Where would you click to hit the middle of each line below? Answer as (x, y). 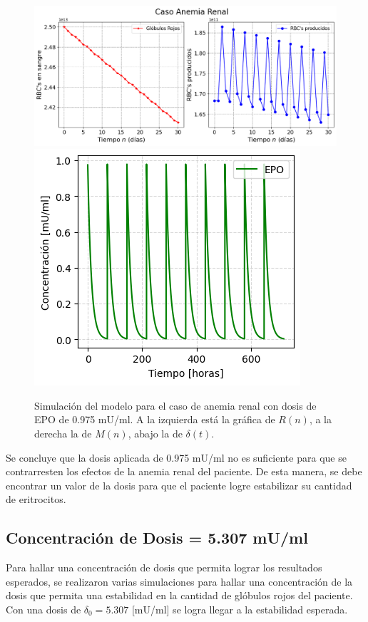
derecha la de (63, 434)
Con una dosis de (44, 609)
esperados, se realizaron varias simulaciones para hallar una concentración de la (179, 581)
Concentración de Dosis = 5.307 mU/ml (157, 538)
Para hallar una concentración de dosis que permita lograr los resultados (164, 567)
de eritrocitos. (36, 499)
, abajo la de (155, 434)
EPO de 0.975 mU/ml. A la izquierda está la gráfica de (155, 419)
